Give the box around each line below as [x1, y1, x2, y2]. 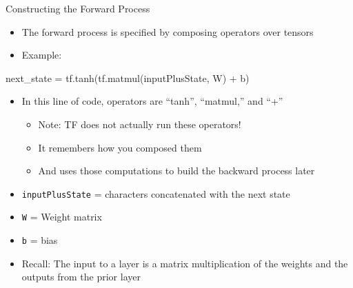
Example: [21, 48, 62, 62]
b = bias [21, 233, 58, 247]
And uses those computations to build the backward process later [38, 163, 315, 178]
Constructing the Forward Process [6, 1, 150, 15]
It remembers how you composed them [38, 140, 202, 154]
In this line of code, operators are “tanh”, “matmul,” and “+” [21, 94, 283, 108]
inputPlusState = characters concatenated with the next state [21, 186, 290, 200]
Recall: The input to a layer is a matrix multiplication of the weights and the [21, 256, 348, 270]
